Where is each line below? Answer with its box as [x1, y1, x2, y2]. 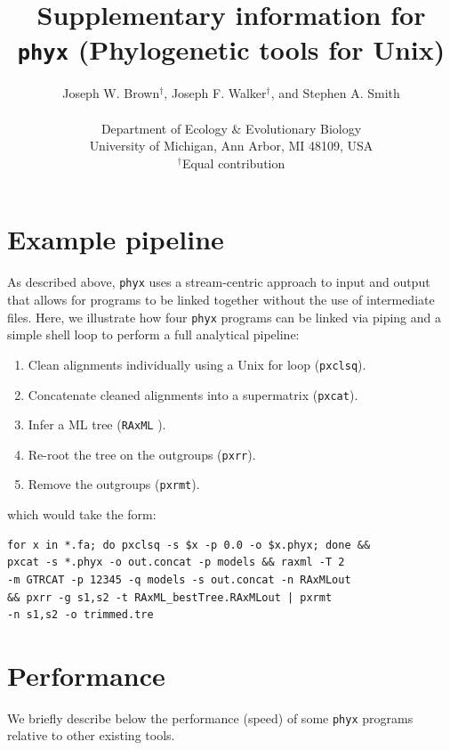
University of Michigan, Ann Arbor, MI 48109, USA [89, 136, 374, 155]
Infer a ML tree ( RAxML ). [28, 415, 166, 434]
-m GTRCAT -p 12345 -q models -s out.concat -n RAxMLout [7, 573, 351, 586]
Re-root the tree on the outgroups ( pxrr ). [28, 444, 256, 463]
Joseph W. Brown [62, 84, 160, 102]
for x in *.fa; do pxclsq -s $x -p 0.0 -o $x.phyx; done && [7, 538, 371, 551]
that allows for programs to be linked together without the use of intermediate [7, 290, 435, 308]
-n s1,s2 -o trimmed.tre [7, 608, 154, 622]
